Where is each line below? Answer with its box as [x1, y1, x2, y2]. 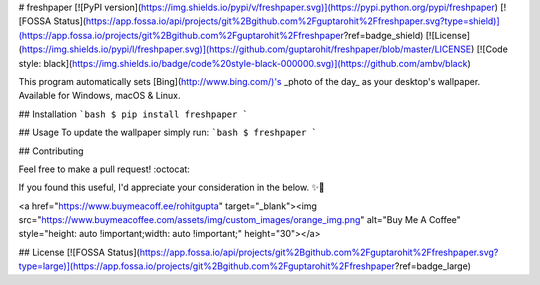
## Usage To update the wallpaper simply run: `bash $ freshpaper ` [18, 126, 317, 139]
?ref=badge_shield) [343, 29, 424, 41]
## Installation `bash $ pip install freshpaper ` [18, 108, 249, 120]
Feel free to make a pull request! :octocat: [18, 163, 190, 175]
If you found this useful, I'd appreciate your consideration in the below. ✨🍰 [18, 181, 325, 194]
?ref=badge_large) [394, 260, 472, 272]
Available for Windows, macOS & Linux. [18, 90, 181, 102]
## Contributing [18, 145, 84, 157]
